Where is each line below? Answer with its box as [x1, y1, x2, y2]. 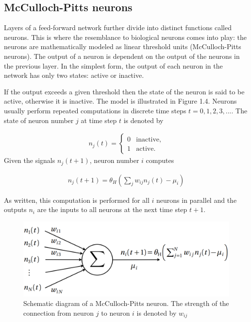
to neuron [101, 307, 130, 318]
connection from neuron [23, 307, 94, 318]
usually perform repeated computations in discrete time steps [4, 105, 186, 115]
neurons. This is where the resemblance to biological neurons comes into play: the [4, 32, 247, 42]
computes [146, 155, 174, 165]
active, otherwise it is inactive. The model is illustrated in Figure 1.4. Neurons [4, 96, 237, 106]
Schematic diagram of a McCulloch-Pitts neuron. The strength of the [23, 298, 229, 308]
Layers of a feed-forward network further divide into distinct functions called [4, 22, 232, 33]
